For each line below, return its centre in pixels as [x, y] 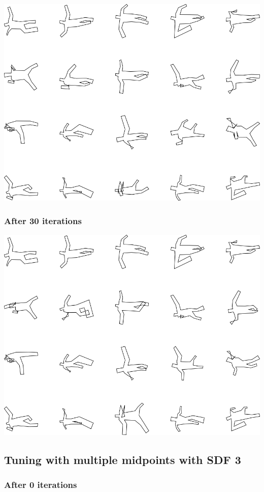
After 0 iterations [41, 485]
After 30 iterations [43, 220]
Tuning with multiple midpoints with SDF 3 [123, 459]
